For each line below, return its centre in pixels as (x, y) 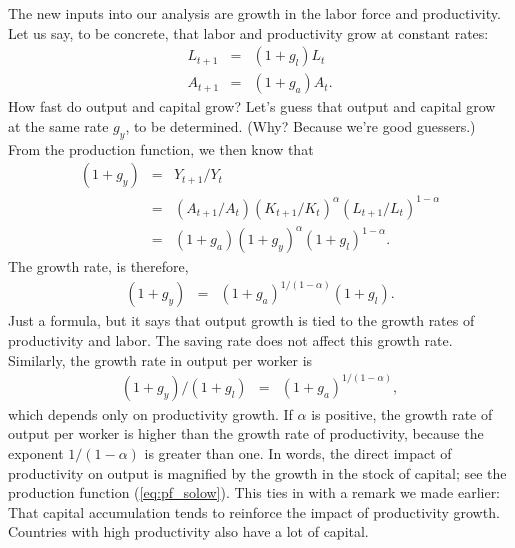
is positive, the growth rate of (402, 413)
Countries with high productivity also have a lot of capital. (188, 531)
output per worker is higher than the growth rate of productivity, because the (246, 433)
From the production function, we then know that (161, 148)
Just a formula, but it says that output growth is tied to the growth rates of (241, 320)
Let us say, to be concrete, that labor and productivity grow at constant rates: (248, 32)
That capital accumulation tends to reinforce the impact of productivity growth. (254, 511)
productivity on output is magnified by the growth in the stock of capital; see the (257, 472)
